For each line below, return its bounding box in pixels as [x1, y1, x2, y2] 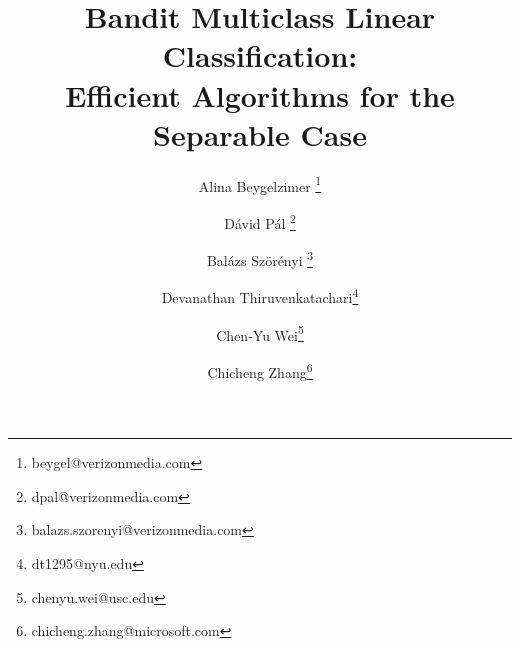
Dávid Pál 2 [224, 209, 296, 233]
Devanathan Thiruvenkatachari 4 [161, 284, 359, 308]
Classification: [162, 35, 358, 76]
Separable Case [153, 113, 367, 154]
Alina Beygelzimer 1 [198, 172, 322, 196]
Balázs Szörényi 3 [206, 247, 314, 270]
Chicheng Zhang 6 [207, 358, 313, 382]
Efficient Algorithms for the [65, 74, 455, 115]
